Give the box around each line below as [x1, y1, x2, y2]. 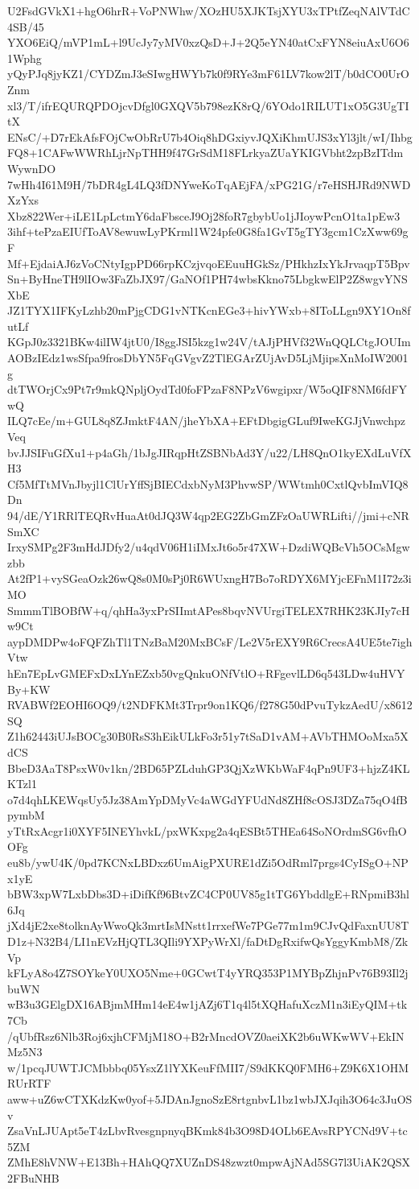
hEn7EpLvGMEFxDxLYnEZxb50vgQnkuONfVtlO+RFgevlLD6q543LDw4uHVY [7, 664, 405, 681]
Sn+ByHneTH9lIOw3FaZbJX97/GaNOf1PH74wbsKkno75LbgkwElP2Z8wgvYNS [7, 270, 408, 287]
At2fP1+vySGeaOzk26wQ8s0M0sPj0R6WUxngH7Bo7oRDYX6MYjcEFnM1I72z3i [7, 570, 412, 587]
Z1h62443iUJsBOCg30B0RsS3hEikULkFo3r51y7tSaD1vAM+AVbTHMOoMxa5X [7, 728, 409, 745]
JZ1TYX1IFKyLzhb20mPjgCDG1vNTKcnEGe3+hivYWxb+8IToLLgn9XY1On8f [7, 302, 411, 319]
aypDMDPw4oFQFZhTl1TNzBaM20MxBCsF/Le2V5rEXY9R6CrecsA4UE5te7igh [7, 633, 413, 650]
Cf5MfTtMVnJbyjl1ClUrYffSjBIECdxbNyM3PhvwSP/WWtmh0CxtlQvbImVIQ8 [7, 475, 409, 492]
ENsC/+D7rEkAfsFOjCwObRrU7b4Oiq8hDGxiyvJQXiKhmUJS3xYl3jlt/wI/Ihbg [7, 128, 413, 145]
